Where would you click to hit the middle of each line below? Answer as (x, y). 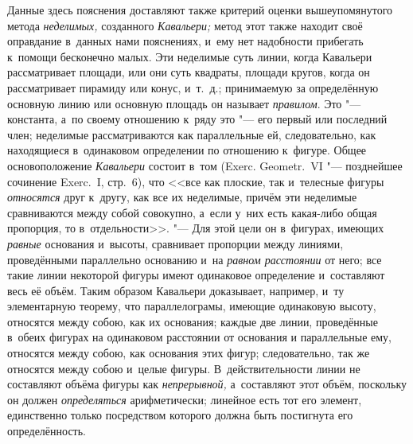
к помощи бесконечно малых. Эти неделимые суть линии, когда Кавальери (190, 56)
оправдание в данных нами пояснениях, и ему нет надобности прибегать (185, 41)
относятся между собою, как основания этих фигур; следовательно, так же (189, 353)
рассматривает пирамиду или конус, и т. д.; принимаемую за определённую (193, 87)
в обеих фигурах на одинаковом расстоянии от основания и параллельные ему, (200, 337)
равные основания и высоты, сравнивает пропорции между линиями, (175, 243)
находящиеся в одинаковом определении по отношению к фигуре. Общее (187, 150)
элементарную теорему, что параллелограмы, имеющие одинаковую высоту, (192, 306)
